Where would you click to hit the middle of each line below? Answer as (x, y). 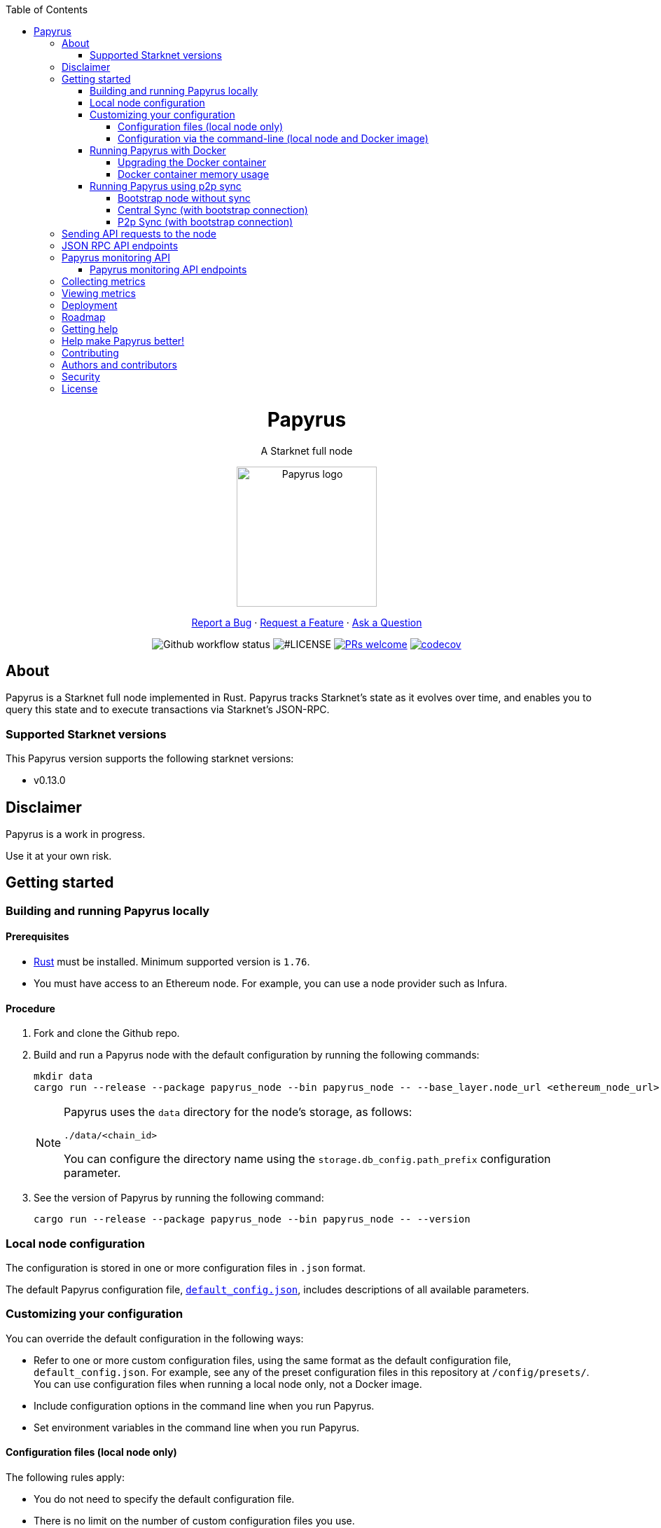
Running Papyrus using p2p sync (166, 186)
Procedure (30, 1008)
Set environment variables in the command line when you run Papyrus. (197, 1427)
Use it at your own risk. (59, 855)
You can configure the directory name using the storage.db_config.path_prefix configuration (307, 1159)
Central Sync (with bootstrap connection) (213, 210)
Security (81, 377)
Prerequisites (37, 937)
